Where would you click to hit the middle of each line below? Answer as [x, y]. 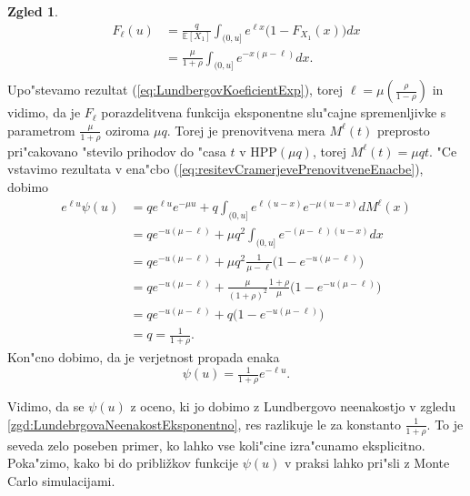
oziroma [128, 130]
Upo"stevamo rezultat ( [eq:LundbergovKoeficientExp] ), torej [175, 90]
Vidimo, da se [46, 406]
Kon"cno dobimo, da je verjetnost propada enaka [144, 357]
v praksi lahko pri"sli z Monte [367, 463]
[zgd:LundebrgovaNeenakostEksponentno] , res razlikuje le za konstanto [204, 424]
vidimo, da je [44, 112]
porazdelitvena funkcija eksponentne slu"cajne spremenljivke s [274, 112]
